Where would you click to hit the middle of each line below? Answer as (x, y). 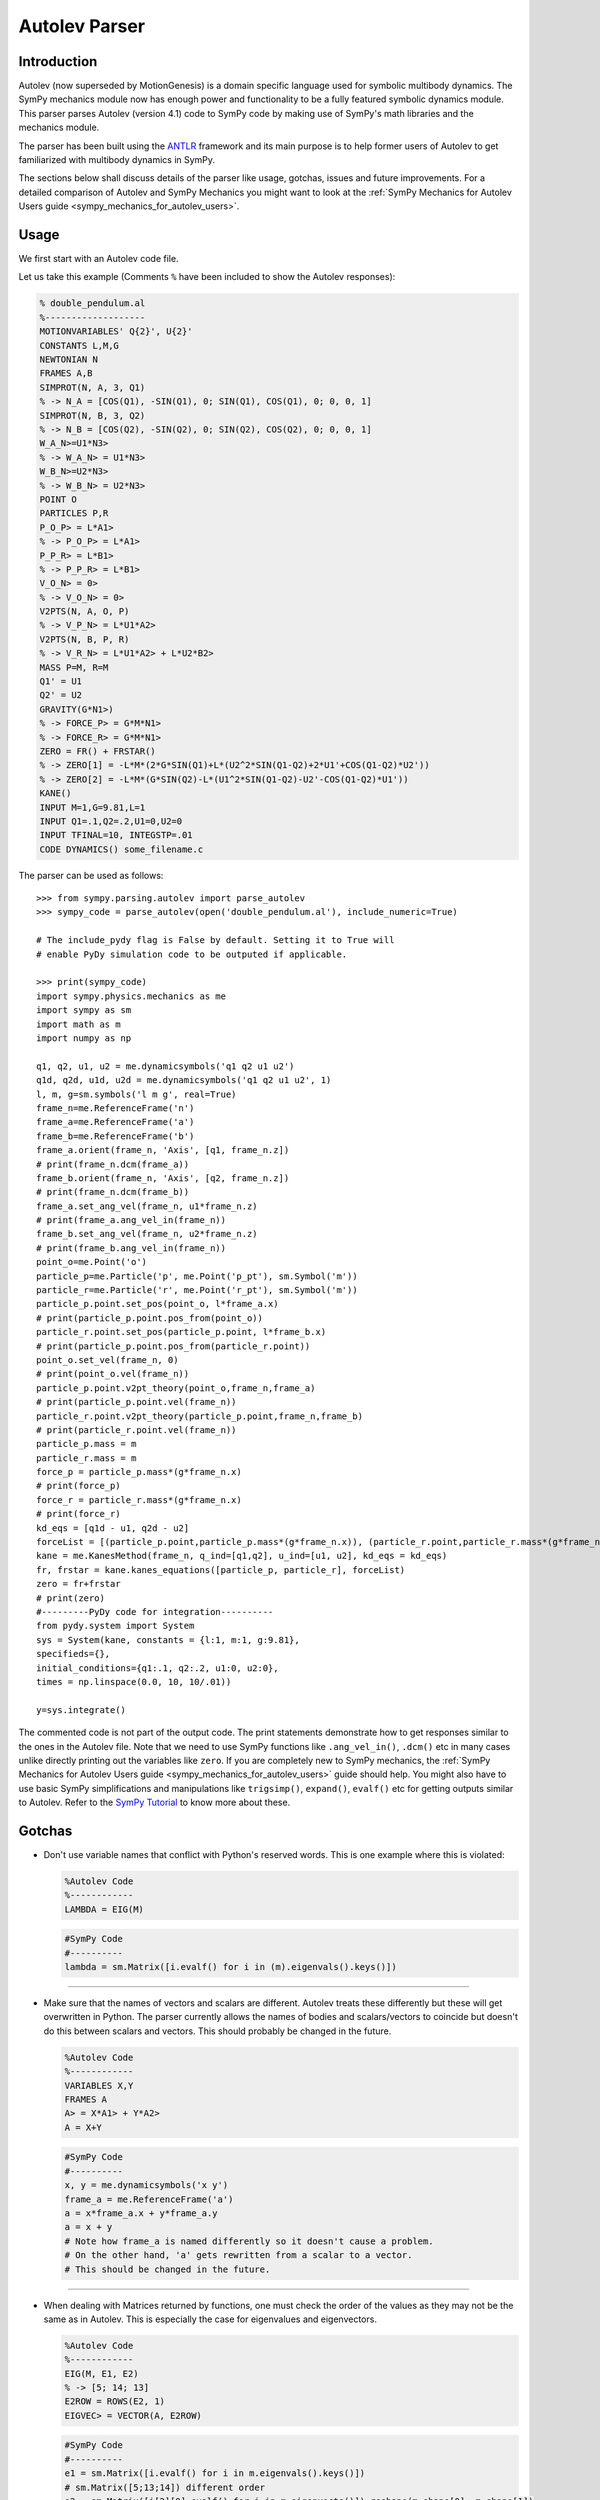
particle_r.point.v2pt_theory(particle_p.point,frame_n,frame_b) (200, 1416)
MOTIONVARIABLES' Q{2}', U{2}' (116, 331)
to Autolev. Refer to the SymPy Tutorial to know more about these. (154, 1802)
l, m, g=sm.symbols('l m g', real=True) (136, 1094)
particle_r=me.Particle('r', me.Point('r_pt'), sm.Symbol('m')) (197, 1290)
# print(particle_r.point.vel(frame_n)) (136, 1429)
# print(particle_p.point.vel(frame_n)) (136, 1402)
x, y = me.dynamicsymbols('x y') (146, 2185)
